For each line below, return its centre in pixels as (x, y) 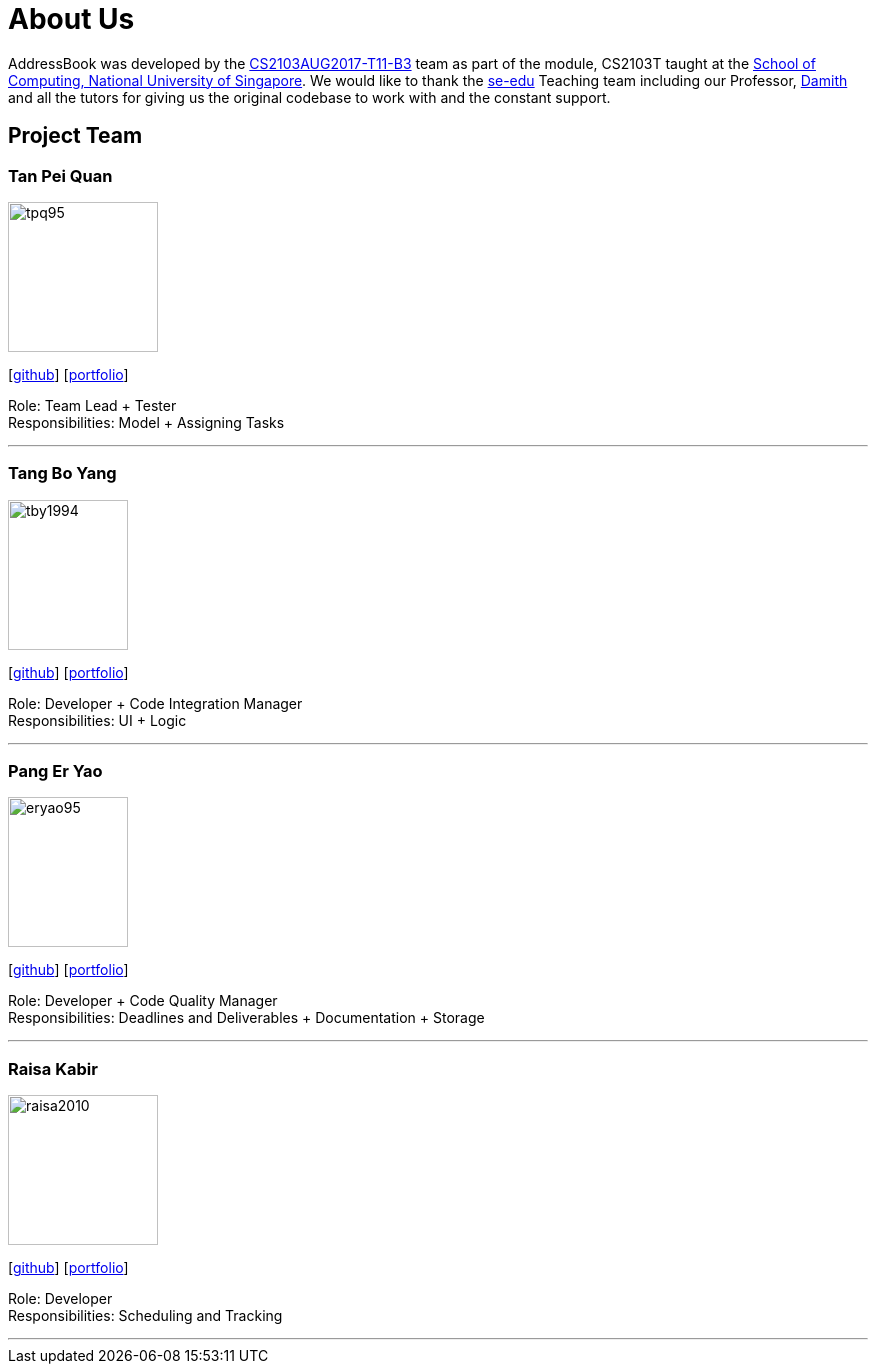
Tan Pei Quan (60, 175)
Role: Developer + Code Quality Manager (143, 1001)
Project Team (75, 136)
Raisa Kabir (53, 1068)
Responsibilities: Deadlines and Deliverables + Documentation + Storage (246, 1018)
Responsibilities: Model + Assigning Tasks (146, 422)
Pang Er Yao (55, 771)
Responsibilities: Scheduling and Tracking (145, 1316)
